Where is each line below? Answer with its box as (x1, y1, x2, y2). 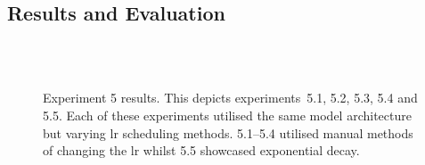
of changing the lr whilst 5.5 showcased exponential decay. (43, 141, 360, 160)
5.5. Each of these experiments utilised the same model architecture (43, 105, 412, 124)
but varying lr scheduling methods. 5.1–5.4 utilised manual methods (43, 123, 413, 142)
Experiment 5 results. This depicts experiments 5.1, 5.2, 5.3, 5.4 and (43, 88, 418, 107)
